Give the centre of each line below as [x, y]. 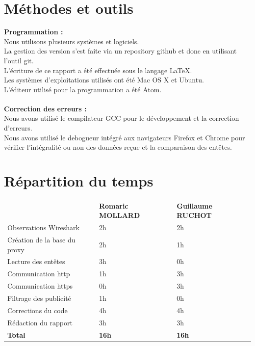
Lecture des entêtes [36, 261]
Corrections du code [38, 310]
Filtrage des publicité [39, 298]
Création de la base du [41, 240]
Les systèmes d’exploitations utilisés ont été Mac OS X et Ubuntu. [104, 80]
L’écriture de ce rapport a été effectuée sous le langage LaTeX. [98, 70]
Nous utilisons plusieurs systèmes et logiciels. [72, 41]
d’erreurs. [18, 128]
